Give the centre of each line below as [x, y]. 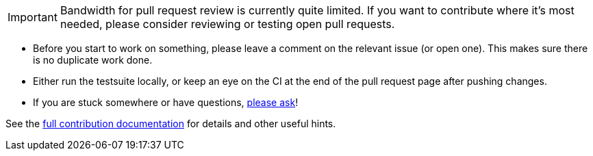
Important [33, 17]
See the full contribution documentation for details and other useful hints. [171, 123]
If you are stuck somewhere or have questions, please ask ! [166, 102]
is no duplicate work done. [93, 60]
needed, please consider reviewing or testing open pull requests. [227, 24]
